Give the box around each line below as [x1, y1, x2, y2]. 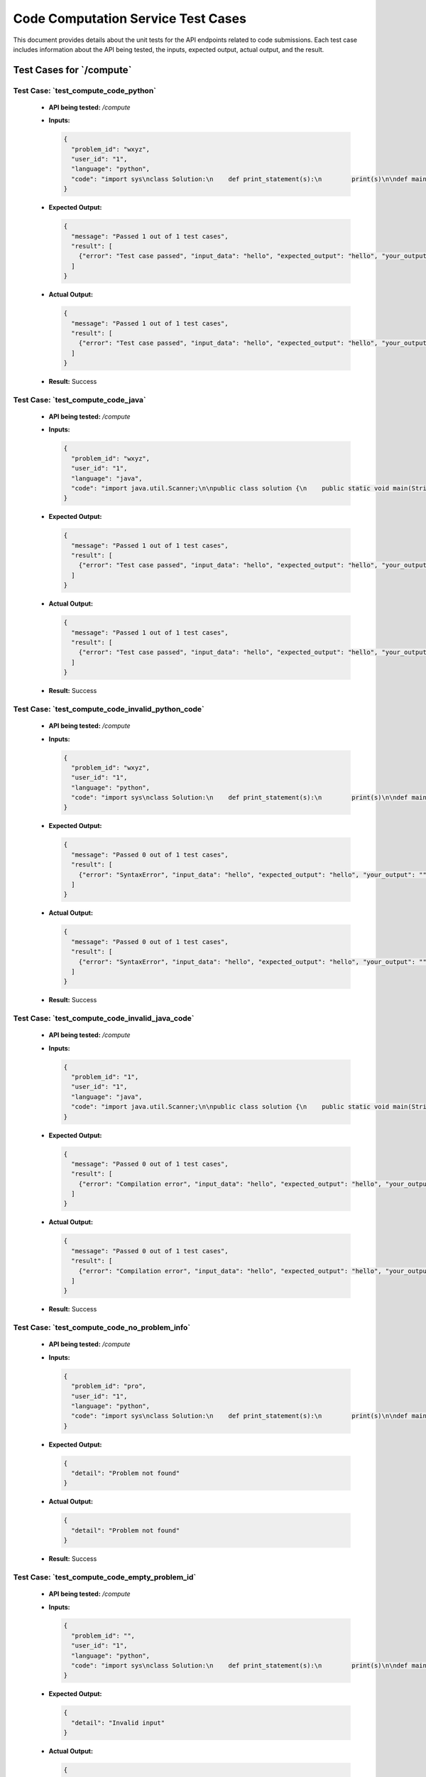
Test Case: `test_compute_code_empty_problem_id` [13, 1572, 197, 1582]
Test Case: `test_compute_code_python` [13, 85, 156, 95]
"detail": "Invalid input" [71, 1719, 165, 1727]
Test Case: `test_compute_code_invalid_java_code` [13, 1014, 195, 1024]
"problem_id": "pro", [71, 1383, 147, 1390]
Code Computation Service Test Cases [13, 11, 246, 26]
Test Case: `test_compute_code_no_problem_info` [13, 1323, 191, 1333]
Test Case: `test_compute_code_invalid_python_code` [13, 704, 205, 714]
